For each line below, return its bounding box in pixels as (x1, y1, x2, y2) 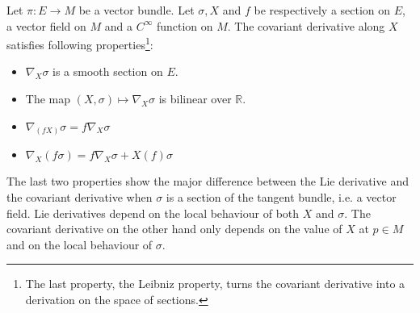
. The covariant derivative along (227, 17, 385, 34)
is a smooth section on (52, 63, 163, 80)
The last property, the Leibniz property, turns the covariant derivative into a (25, 275, 405, 292)
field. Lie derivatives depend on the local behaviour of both (6, 204, 300, 221)
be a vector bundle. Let (78, 2, 195, 18)
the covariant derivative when (6, 189, 153, 206)
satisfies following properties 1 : (6, 34, 153, 52)
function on (156, 17, 213, 34)
